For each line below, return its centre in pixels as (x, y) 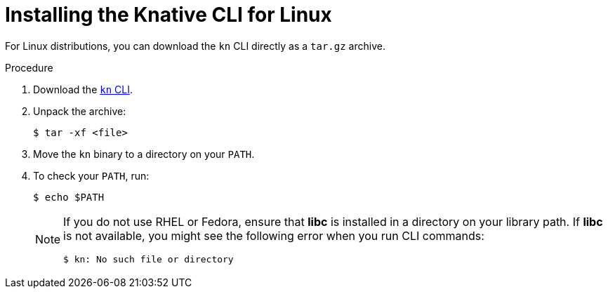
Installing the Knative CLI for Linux (168, 15)
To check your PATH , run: (91, 175)
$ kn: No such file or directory (148, 259)
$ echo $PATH (69, 197)
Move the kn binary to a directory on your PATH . (144, 154)
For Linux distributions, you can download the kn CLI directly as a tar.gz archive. (195, 46)
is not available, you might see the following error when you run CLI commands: (274, 235)
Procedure (29, 67)
